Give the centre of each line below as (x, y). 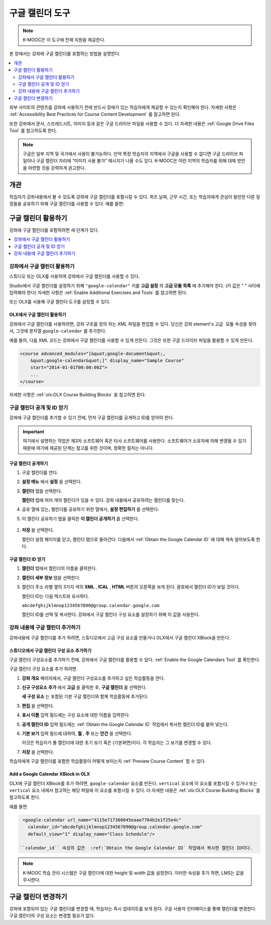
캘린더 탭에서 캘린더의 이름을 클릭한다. (59, 568)
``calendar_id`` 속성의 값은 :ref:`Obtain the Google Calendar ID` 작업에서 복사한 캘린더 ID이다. (136, 848)
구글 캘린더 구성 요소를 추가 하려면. (43, 669)
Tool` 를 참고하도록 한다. (33, 131)
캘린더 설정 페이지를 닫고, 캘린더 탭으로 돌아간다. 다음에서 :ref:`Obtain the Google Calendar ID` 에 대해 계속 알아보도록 (139, 539)
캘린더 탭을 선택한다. (42, 491)
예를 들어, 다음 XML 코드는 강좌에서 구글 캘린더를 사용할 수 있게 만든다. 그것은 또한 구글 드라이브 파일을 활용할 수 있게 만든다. (131, 340)
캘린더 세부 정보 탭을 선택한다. (51, 577)
